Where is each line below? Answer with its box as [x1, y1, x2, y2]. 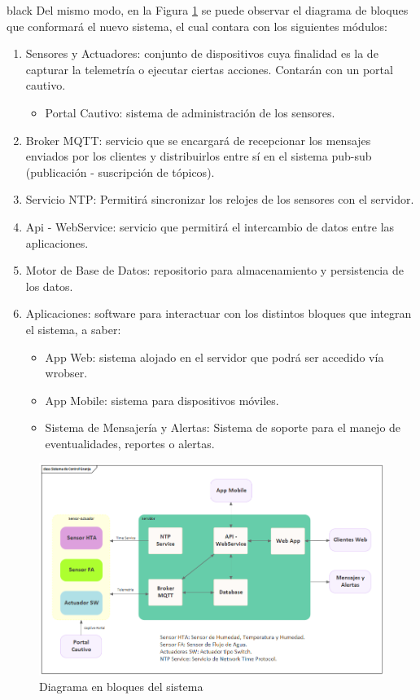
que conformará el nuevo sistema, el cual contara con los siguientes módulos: [7, 17, 387, 34]
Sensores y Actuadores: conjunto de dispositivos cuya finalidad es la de [25, 45, 378, 62]
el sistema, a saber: [25, 320, 121, 337]
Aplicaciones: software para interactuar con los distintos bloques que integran [25, 305, 412, 322]
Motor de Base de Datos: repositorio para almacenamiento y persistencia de [25, 262, 404, 279]
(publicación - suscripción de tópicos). [25, 163, 215, 180]
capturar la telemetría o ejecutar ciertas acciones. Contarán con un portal [25, 60, 393, 77]
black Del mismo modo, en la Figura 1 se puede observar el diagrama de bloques [7, 2, 409, 18]
